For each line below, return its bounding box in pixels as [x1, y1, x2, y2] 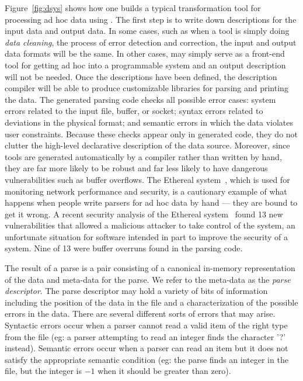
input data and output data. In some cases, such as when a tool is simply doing [5, 25, 290, 37]
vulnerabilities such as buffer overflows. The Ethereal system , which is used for [5, 173, 290, 185]
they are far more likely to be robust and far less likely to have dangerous [5, 162, 268, 174]
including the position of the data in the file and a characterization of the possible [5, 296, 298, 308]
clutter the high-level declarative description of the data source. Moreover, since [5, 139, 290, 151]
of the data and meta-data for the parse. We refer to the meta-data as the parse [5, 273, 291, 285]
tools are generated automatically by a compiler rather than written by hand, [5, 150, 282, 162]
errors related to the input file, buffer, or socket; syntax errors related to [5, 105, 263, 117]
